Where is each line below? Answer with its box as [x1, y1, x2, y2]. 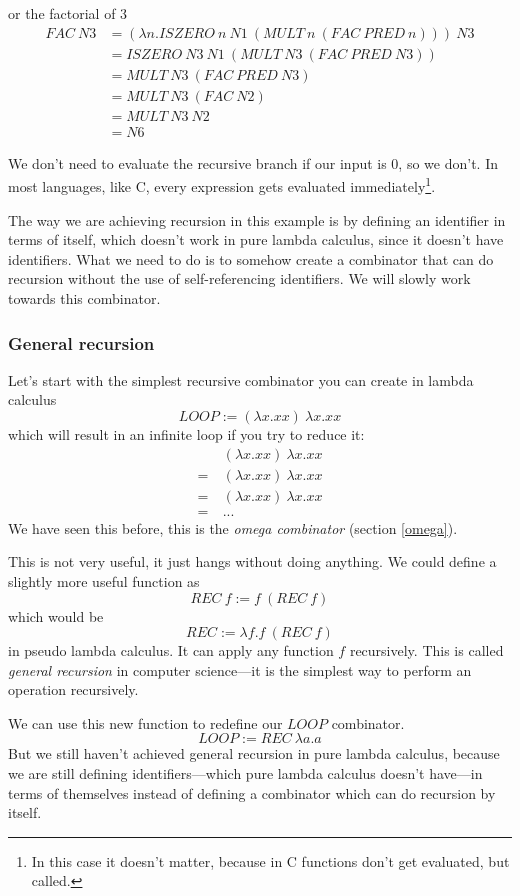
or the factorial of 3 [8, 3, 128, 23]
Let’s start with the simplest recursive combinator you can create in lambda [8, 369, 474, 390]
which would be [8, 605, 104, 626]
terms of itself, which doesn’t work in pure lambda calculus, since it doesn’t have [8, 229, 504, 250]
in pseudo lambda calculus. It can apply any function [8, 640, 334, 661]
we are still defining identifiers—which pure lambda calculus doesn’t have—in [8, 763, 483, 784]
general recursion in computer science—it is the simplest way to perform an [8, 659, 472, 680]
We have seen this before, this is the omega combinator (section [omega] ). [8, 517, 458, 538]
